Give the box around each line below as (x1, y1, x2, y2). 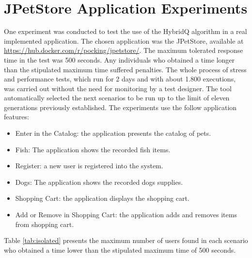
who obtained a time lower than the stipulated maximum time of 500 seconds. (4, 244, 236, 255)
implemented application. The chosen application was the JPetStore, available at (4, 35, 244, 46)
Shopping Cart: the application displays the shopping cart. (15, 193, 189, 203)
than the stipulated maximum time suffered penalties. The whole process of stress (4, 64, 247, 74)
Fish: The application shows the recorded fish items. (15, 144, 171, 154)
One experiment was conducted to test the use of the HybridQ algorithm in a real (4, 26, 247, 36)
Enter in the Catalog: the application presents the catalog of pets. (15, 128, 211, 138)
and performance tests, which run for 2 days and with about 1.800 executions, (4, 74, 236, 84)
